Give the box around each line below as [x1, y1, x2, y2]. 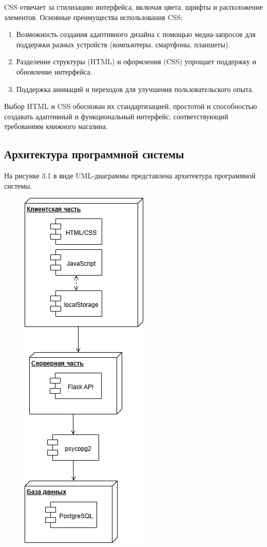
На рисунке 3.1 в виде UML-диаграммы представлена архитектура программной [4, 170, 256, 181]
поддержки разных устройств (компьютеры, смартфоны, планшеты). [16, 39, 231, 49]
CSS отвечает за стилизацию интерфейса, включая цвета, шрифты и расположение [4, 2, 263, 12]
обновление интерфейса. [16, 66, 92, 77]
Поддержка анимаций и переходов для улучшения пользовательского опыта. [16, 83, 254, 94]
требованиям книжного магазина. [4, 121, 108, 132]
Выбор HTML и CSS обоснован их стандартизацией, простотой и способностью [4, 101, 257, 112]
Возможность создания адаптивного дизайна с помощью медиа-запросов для [16, 29, 256, 40]
